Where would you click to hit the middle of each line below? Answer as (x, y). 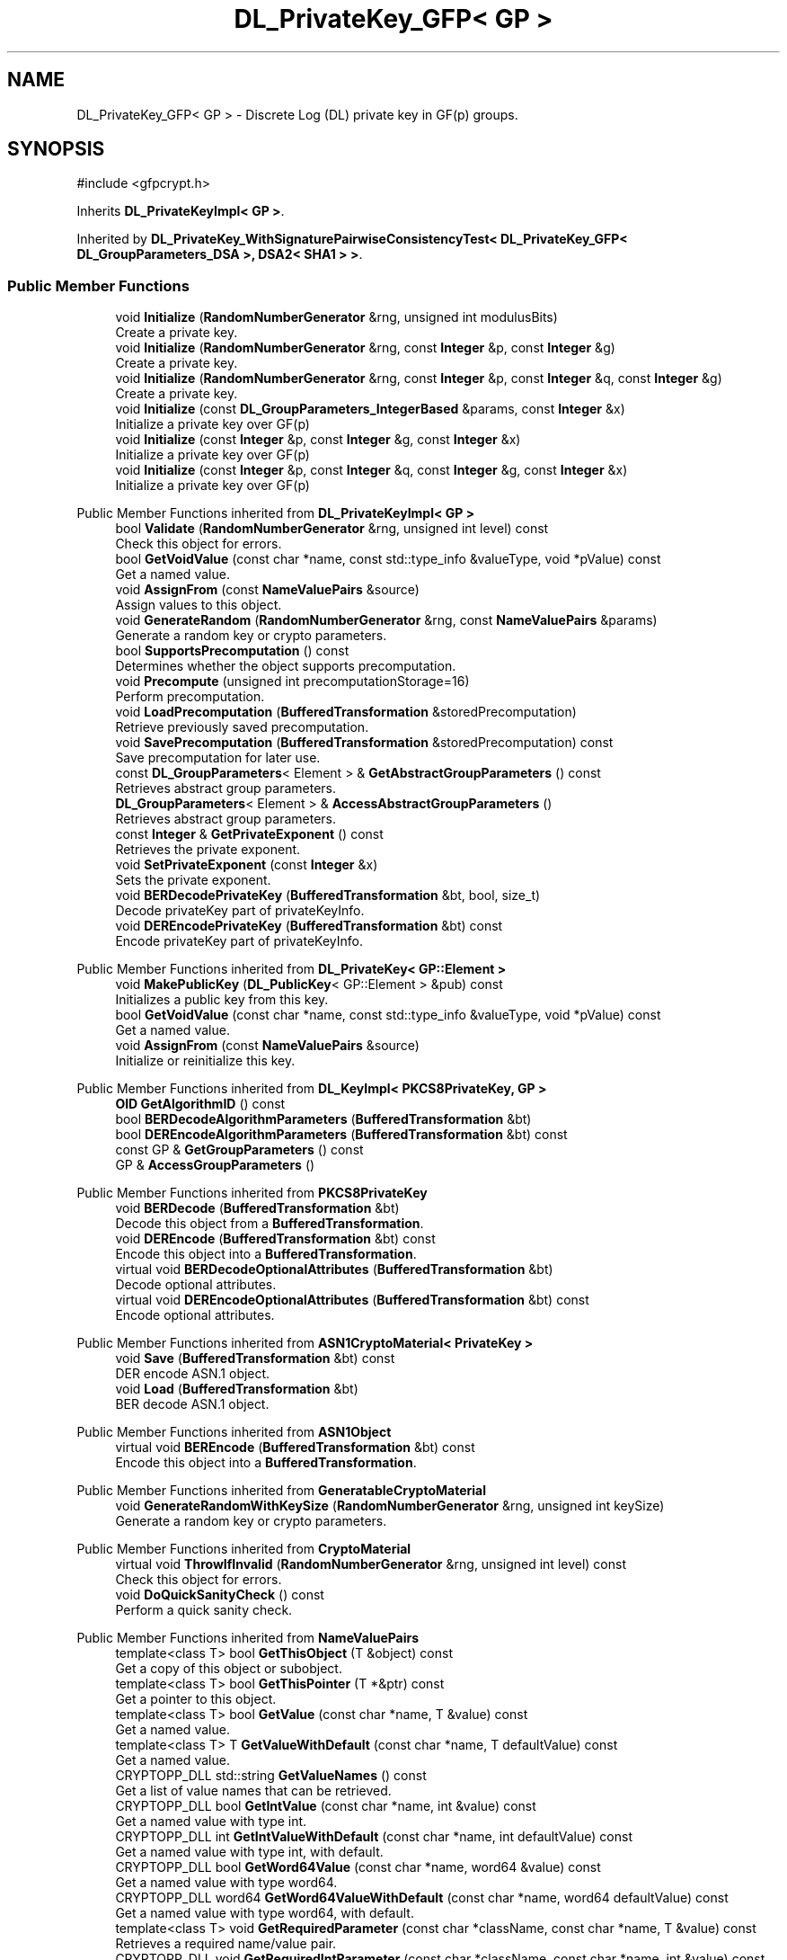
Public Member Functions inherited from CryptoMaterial (244, 1549)
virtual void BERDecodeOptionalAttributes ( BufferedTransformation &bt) (334, 1270)
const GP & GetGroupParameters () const (239, 1150)
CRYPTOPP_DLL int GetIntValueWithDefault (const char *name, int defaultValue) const (374, 1837)
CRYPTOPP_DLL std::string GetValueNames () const (271, 1776)
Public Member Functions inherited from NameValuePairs (248, 1638)
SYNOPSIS (56, 149)
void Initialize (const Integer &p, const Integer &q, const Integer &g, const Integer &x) (371, 470)
